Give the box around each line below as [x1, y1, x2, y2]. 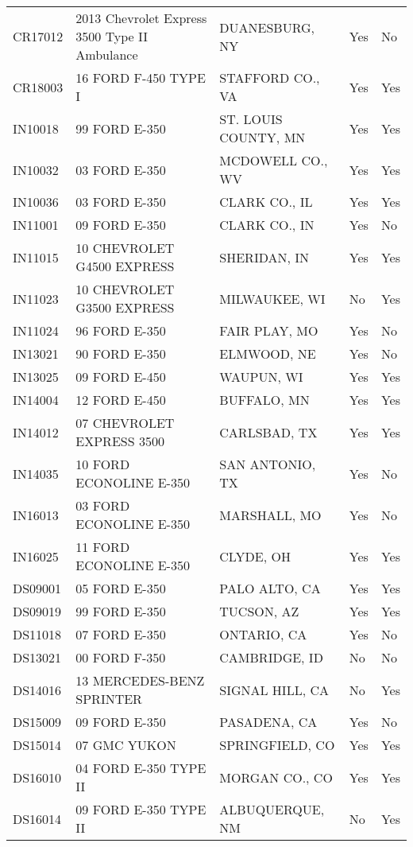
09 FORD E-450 [75, 367, 166, 386]
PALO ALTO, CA [219, 579, 321, 597]
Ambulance [75, 45, 138, 64]
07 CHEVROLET [75, 414, 175, 432]
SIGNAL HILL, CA [219, 680, 329, 699]
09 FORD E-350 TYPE [75, 800, 206, 818]
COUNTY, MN [219, 128, 306, 146]
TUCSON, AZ [219, 602, 299, 620]
